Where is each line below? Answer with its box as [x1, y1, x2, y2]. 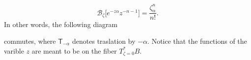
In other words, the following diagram [4, 19, 118, 30]
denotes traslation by [72, 35, 136, 46]
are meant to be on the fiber [31, 45, 117, 56]
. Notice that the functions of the [147, 35, 247, 46]
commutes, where [4, 35, 56, 46]
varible [4, 45, 24, 56]
